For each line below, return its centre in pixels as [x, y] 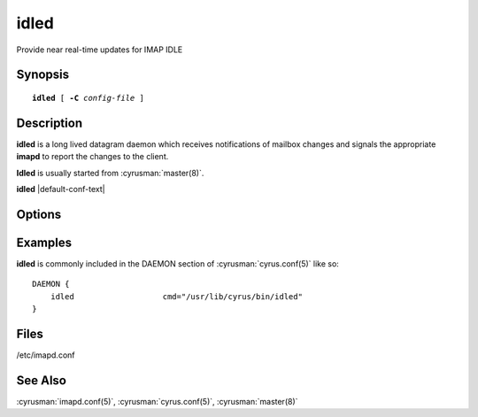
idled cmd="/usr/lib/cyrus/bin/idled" [176, 296]
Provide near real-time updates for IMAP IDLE [100, 50]
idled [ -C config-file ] [89, 98]
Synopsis [43, 75]
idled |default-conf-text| [61, 189]
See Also [41, 380]
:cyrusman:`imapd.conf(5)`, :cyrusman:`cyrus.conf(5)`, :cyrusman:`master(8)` [157, 401]
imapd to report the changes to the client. [93, 157]
